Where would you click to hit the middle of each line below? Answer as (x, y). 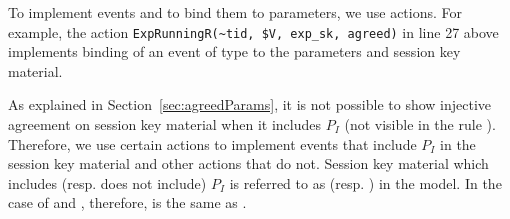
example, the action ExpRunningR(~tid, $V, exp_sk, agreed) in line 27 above (253, 31)
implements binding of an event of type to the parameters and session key (234, 51)
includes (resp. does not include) (107, 182)
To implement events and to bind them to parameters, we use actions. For (235, 12)
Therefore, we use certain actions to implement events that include (212, 143)
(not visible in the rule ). (420, 124)
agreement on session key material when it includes (165, 124)
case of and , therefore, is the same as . (127, 202)
